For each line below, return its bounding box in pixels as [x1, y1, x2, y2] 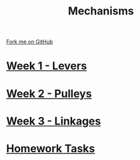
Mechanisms [68, 4, 134, 18]
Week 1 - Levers [6, 59, 87, 73]
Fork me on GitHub [6, 38, 53, 46]
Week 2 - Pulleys [6, 87, 92, 100]
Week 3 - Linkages [6, 114, 101, 128]
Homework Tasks [6, 141, 95, 155]
